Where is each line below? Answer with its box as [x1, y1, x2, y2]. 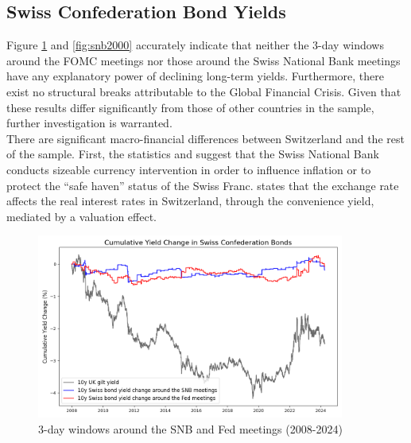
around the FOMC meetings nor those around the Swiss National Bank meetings [6, 52, 401, 68]
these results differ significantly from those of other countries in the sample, [6, 99, 374, 115]
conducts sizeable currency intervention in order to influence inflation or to [6, 161, 371, 177]
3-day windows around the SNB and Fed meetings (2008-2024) [38, 420, 343, 437]
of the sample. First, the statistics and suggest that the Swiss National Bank [6, 146, 379, 162]
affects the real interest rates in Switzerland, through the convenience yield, [6, 192, 374, 209]
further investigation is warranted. [6, 115, 173, 131]
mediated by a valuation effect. [6, 208, 157, 224]
